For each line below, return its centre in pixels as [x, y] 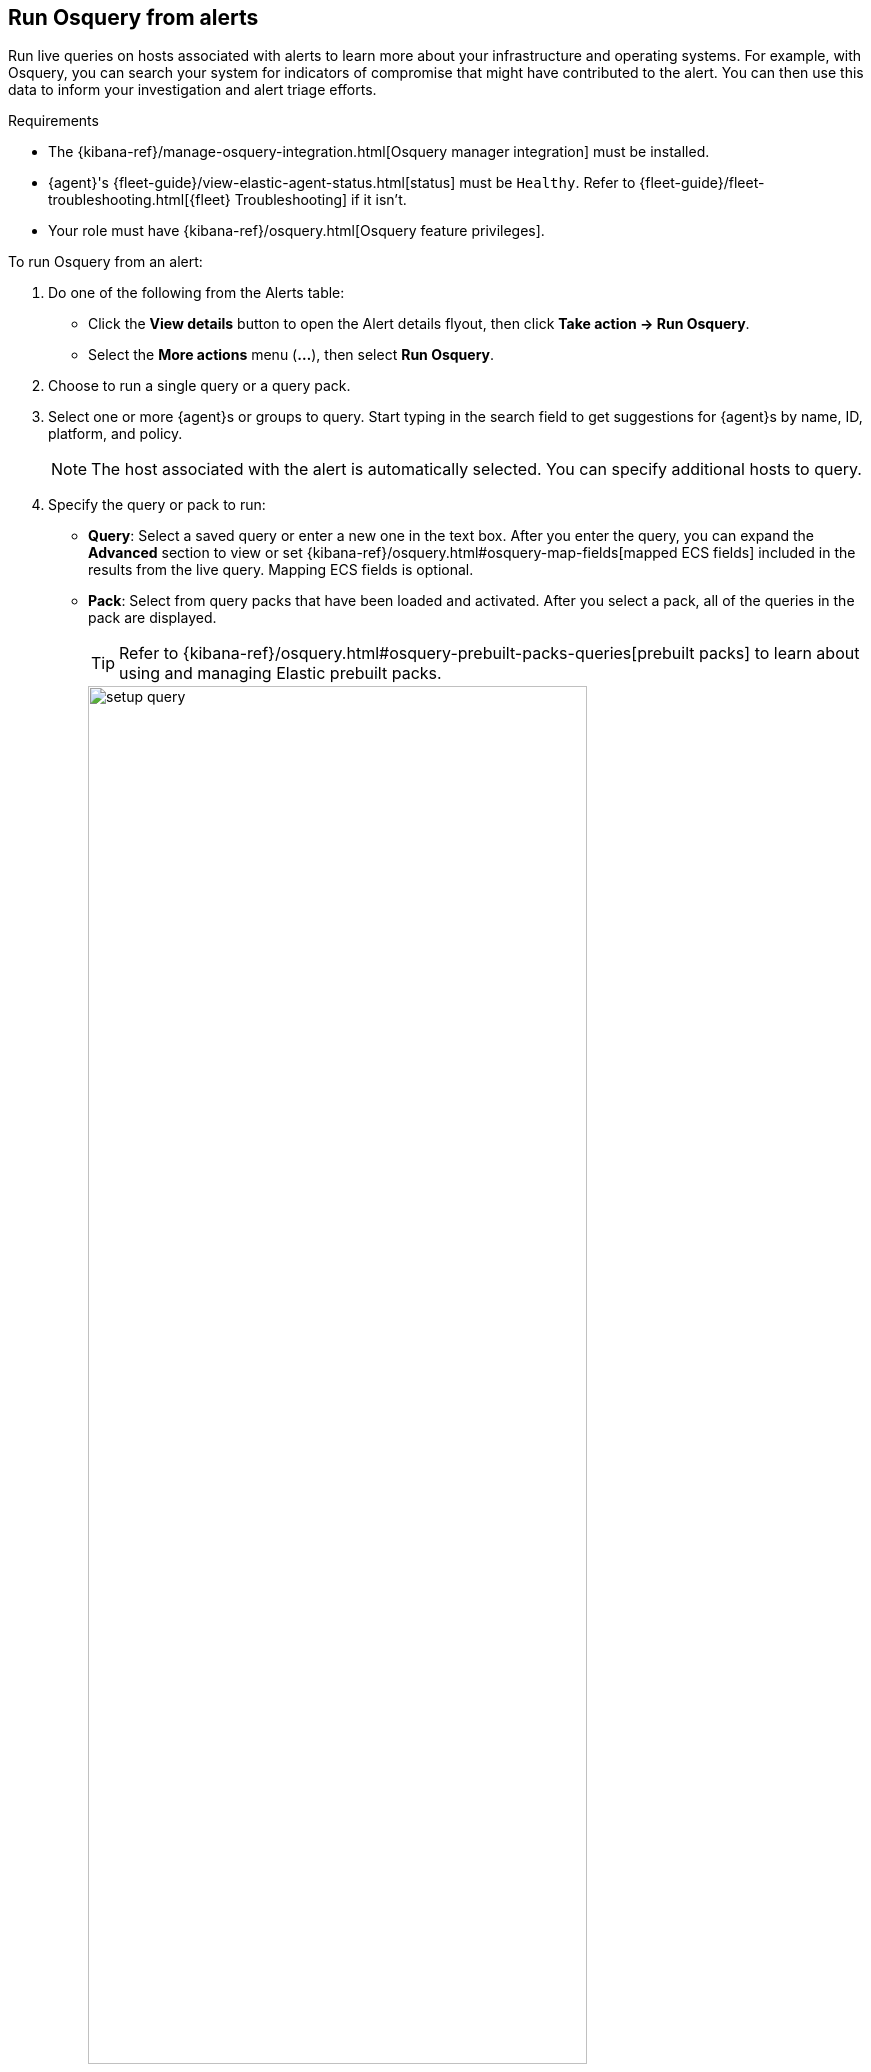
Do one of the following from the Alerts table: [196, 293]
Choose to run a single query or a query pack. [199, 386]
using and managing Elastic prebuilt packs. [280, 673]
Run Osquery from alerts [133, 17]
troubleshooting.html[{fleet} [139, 200]
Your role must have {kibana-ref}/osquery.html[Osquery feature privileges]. [296, 231]
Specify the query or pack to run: [157, 505]
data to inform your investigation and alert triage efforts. [192, 90]
